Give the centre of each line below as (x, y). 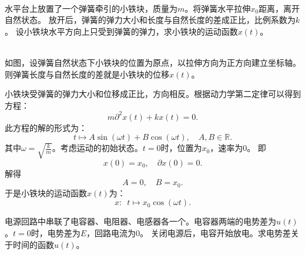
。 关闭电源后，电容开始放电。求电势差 (215, 232)
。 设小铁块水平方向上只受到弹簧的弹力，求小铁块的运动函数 (121, 31)
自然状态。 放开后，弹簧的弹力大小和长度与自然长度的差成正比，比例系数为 (150, 20)
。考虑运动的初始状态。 (97, 148)
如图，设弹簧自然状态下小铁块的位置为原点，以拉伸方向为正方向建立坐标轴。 (153, 62)
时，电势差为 (56, 232)
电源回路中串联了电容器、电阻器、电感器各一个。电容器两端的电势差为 (140, 221)
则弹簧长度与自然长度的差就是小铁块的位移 (87, 74)
